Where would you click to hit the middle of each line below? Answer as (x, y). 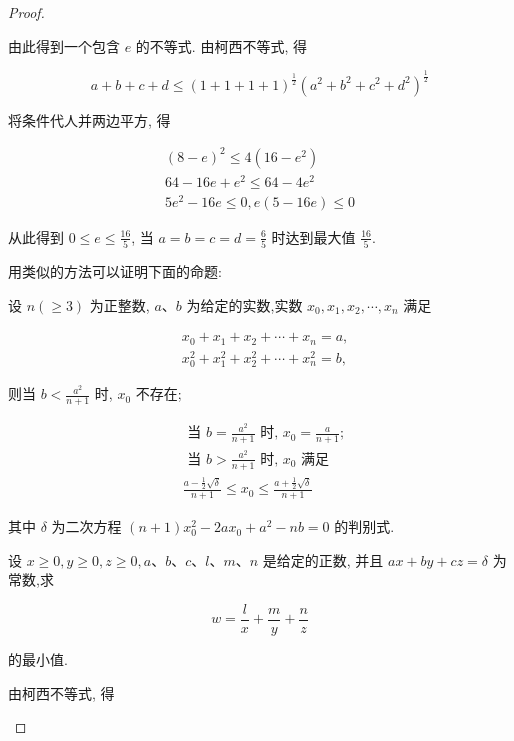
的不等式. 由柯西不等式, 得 (221, 45)
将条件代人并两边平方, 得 (89, 119)
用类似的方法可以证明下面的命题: (115, 271)
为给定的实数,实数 (244, 304)
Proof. (26, 12)
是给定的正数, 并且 (323, 559)
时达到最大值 (313, 236)
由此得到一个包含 (64, 45)
